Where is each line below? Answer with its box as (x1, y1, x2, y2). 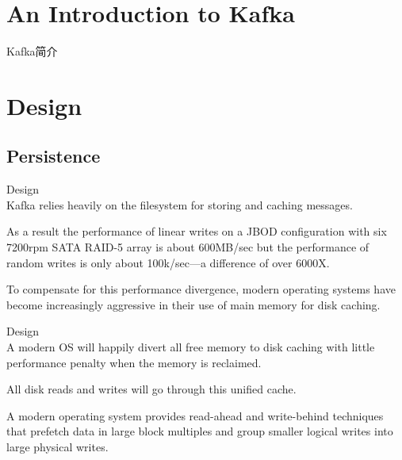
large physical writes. (6, 439, 109, 455)
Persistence (6, 144, 101, 168)
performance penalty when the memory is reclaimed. (6, 354, 262, 370)
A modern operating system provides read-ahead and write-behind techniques (6, 407, 384, 424)
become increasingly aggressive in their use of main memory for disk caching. (6, 296, 381, 312)
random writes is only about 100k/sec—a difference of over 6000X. (6, 254, 330, 270)
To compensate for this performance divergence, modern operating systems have (6, 281, 396, 297)
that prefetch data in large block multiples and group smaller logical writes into (6, 423, 393, 439)
